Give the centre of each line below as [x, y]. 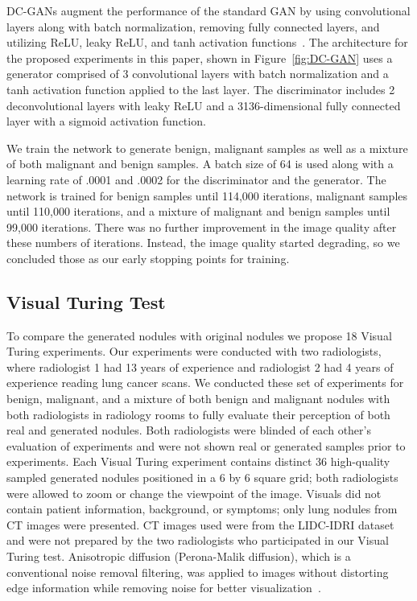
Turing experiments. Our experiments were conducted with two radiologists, [194, 351]
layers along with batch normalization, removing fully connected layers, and [193, 26]
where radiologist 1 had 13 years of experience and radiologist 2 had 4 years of [200, 366]
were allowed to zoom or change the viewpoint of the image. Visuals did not [194, 493]
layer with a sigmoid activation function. [106, 121]
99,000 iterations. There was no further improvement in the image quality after [202, 226]
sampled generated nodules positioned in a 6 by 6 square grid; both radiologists [202, 478]
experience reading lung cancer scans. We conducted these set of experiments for [205, 383]
